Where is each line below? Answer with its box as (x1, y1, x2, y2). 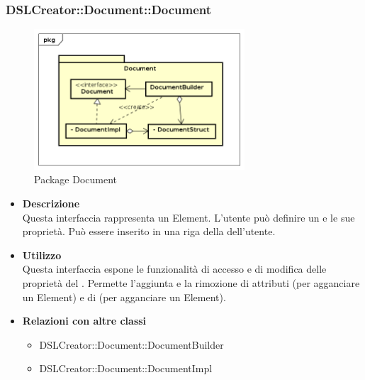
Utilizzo (22, 247, 62, 262)
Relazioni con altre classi (22, 313, 147, 328)
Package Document (34, 172, 118, 187)
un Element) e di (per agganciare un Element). (22, 289, 226, 304)
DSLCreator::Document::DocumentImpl (39, 361, 213, 376)
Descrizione (22, 195, 80, 210)
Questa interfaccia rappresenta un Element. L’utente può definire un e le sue (22, 210, 355, 224)
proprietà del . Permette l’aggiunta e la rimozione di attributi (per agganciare (22, 275, 360, 290)
